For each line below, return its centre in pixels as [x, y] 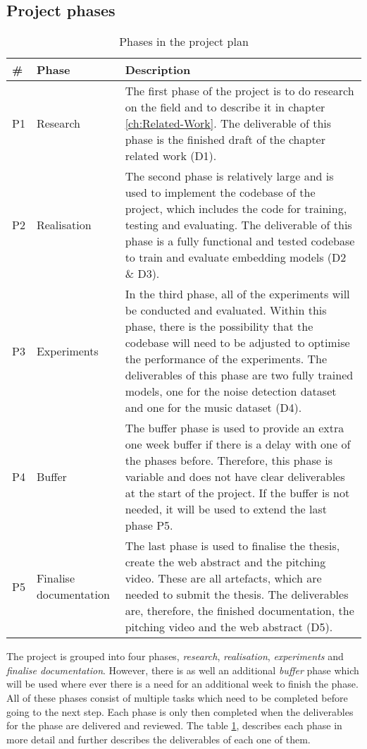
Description [158, 70]
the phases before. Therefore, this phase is [229, 461]
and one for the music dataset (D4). [213, 408]
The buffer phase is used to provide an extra [235, 428]
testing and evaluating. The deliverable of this [238, 225]
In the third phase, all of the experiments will [237, 294]
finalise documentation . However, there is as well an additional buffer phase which [183, 670]
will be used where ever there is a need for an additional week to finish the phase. [182, 684]
